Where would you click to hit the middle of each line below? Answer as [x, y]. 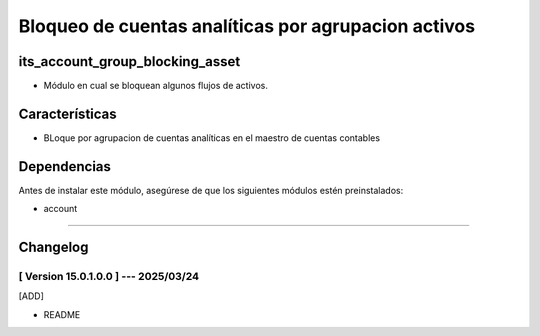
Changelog [53, 247]
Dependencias [65, 166]
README [62, 314]
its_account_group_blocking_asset [129, 61]
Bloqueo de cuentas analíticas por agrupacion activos [246, 26]
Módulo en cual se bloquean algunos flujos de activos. [156, 86]
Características [67, 113]
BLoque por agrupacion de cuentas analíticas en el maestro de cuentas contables [211, 137]
